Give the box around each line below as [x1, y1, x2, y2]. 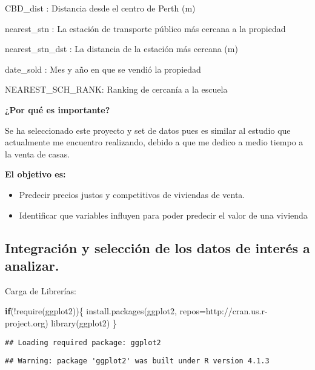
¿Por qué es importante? [5, 103, 110, 116]
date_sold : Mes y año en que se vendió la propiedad [5, 62, 201, 75]
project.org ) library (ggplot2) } [5, 316, 117, 329]
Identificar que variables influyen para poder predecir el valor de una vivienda [19, 208, 308, 221]
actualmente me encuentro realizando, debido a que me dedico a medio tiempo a [5, 136, 303, 148]
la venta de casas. [5, 147, 70, 160]
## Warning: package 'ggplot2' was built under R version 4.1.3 [5, 357, 270, 366]
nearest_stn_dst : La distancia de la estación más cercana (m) [5, 42, 238, 55]
